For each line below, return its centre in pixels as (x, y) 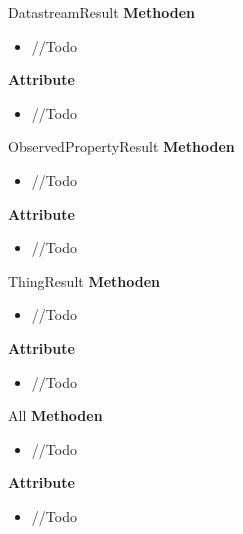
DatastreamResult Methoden (101, 12)
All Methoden (55, 415)
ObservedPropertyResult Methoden (121, 146)
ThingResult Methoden (84, 280)
